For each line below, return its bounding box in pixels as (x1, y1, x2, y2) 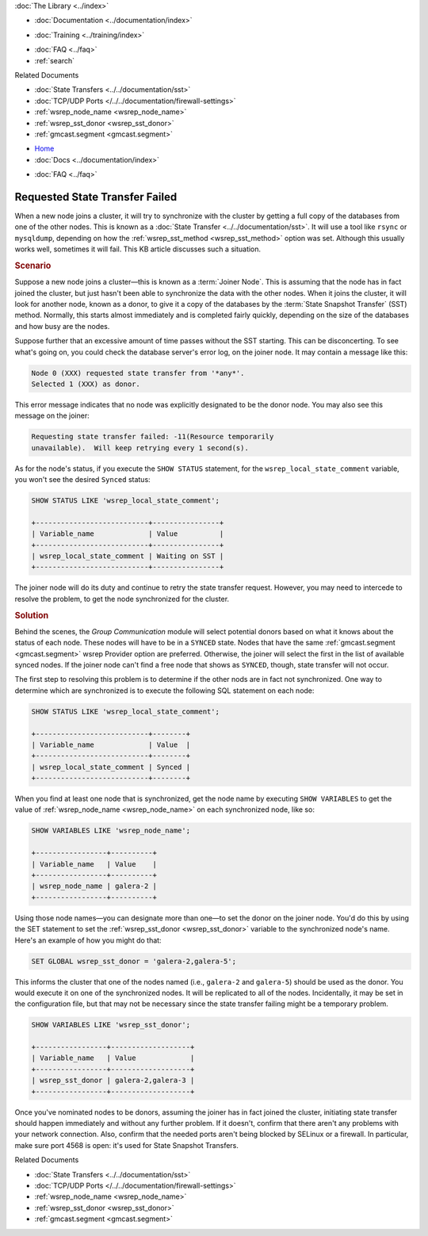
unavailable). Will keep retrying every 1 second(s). (31, 443, 249, 452)
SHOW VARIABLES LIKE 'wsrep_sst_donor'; (31, 1020, 190, 1030)
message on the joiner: (14, 411, 90, 420)
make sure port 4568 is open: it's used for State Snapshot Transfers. (14, 1140, 239, 1150)
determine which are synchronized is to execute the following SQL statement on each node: (14, 686, 315, 695)
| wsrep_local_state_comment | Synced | (31, 762, 190, 771)
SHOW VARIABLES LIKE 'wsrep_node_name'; (31, 826, 190, 836)
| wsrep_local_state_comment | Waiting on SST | (31, 551, 224, 561)
